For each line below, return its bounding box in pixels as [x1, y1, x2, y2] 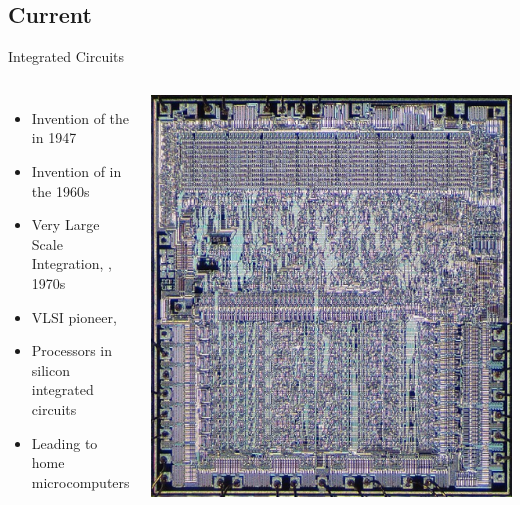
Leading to [31, 432, 98, 453]
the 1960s [31, 180, 90, 201]
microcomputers [31, 471, 130, 492]
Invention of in [31, 160, 122, 181]
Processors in [31, 340, 113, 361]
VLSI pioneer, [31, 306, 117, 327]
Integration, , [31, 253, 112, 274]
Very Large [31, 214, 100, 235]
